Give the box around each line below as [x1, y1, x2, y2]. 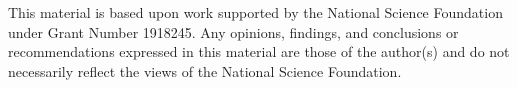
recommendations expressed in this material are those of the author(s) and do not [8, 41, 510, 62]
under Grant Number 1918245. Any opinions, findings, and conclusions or [8, 21, 459, 42]
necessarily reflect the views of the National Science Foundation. [8, 60, 402, 81]
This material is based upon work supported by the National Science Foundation [8, 2, 503, 22]
